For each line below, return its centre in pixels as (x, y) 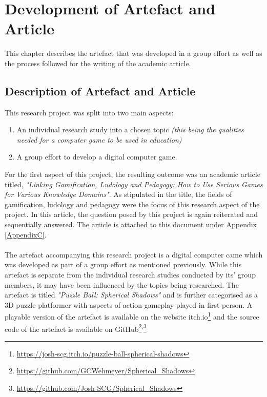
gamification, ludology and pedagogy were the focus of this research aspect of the (132, 204)
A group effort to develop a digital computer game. (97, 157)
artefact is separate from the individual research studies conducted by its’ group (130, 275)
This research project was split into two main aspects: (89, 112)
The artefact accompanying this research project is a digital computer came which (134, 254)
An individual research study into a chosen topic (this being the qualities (130, 130)
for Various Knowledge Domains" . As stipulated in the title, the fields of (118, 194)
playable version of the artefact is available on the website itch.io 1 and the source (132, 316)
